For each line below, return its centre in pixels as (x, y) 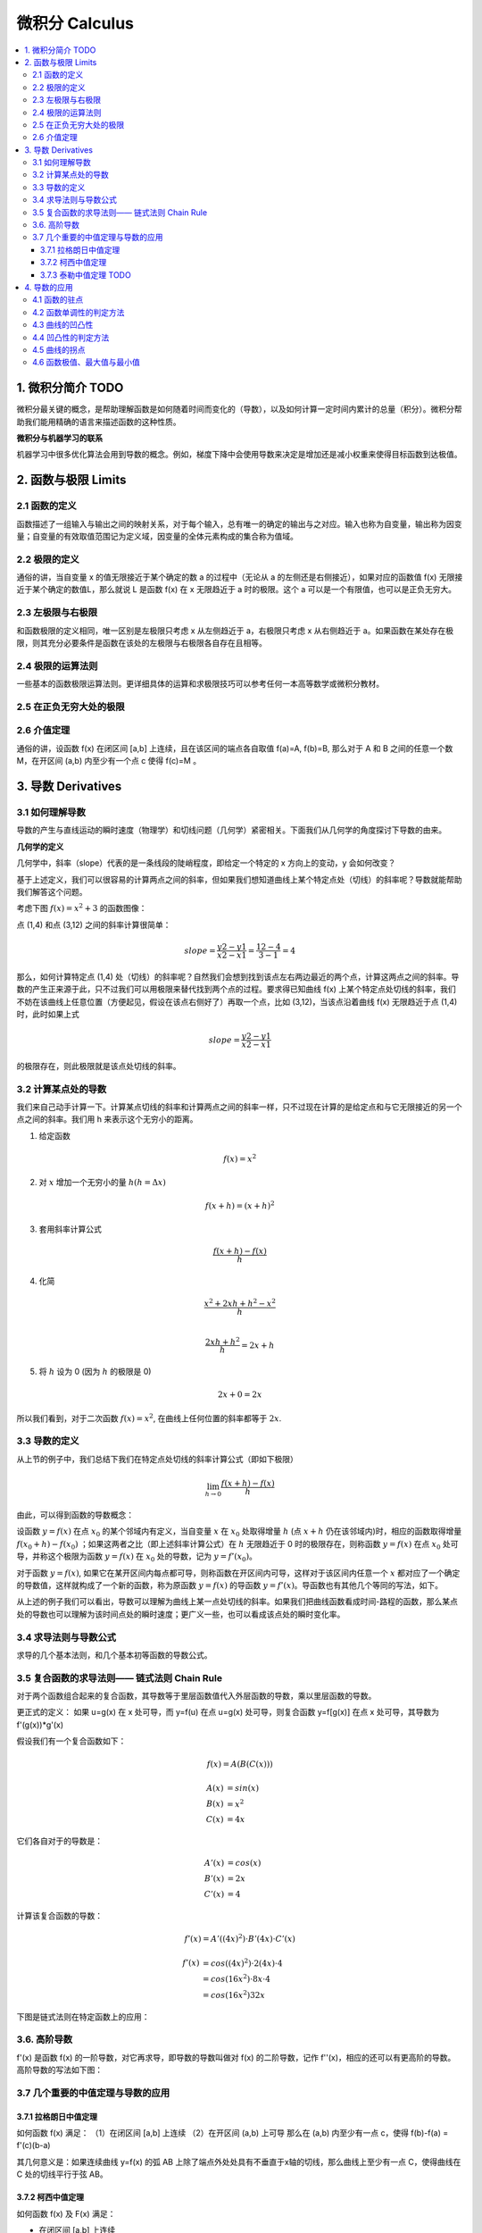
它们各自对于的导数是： (59, 1841)
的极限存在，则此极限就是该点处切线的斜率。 (99, 1066)
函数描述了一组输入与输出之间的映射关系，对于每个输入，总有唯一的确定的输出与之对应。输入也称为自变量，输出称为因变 (239, 523)
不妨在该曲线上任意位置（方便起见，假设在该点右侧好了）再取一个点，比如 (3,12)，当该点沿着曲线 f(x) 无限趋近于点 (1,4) (237, 1001)
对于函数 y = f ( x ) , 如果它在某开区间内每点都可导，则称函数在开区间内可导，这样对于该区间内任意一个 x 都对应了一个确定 (238, 1573)
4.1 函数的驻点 (58, 300)
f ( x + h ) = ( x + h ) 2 (240, 1204)
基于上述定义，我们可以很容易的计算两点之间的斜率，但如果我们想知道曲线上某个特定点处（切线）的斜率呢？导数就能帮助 (239, 879)
